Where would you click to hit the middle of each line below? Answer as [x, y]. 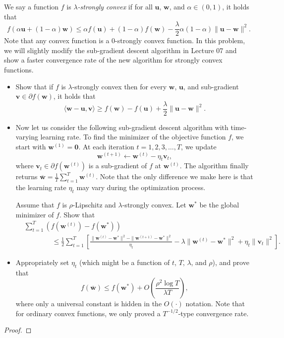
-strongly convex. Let [154, 205]
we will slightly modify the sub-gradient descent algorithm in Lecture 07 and [120, 50]
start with [31, 147]
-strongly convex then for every [119, 86]
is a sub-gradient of [118, 166]
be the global [219, 205]
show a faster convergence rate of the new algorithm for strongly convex [113, 60]
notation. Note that [215, 304]
